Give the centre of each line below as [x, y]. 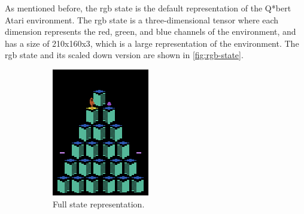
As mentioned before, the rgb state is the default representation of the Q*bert [148, 8]
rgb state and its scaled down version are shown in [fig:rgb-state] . [124, 55]
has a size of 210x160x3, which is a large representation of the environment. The [152, 43]
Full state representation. [99, 204]
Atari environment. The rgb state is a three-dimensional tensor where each [142, 19]
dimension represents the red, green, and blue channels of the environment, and [151, 31]
